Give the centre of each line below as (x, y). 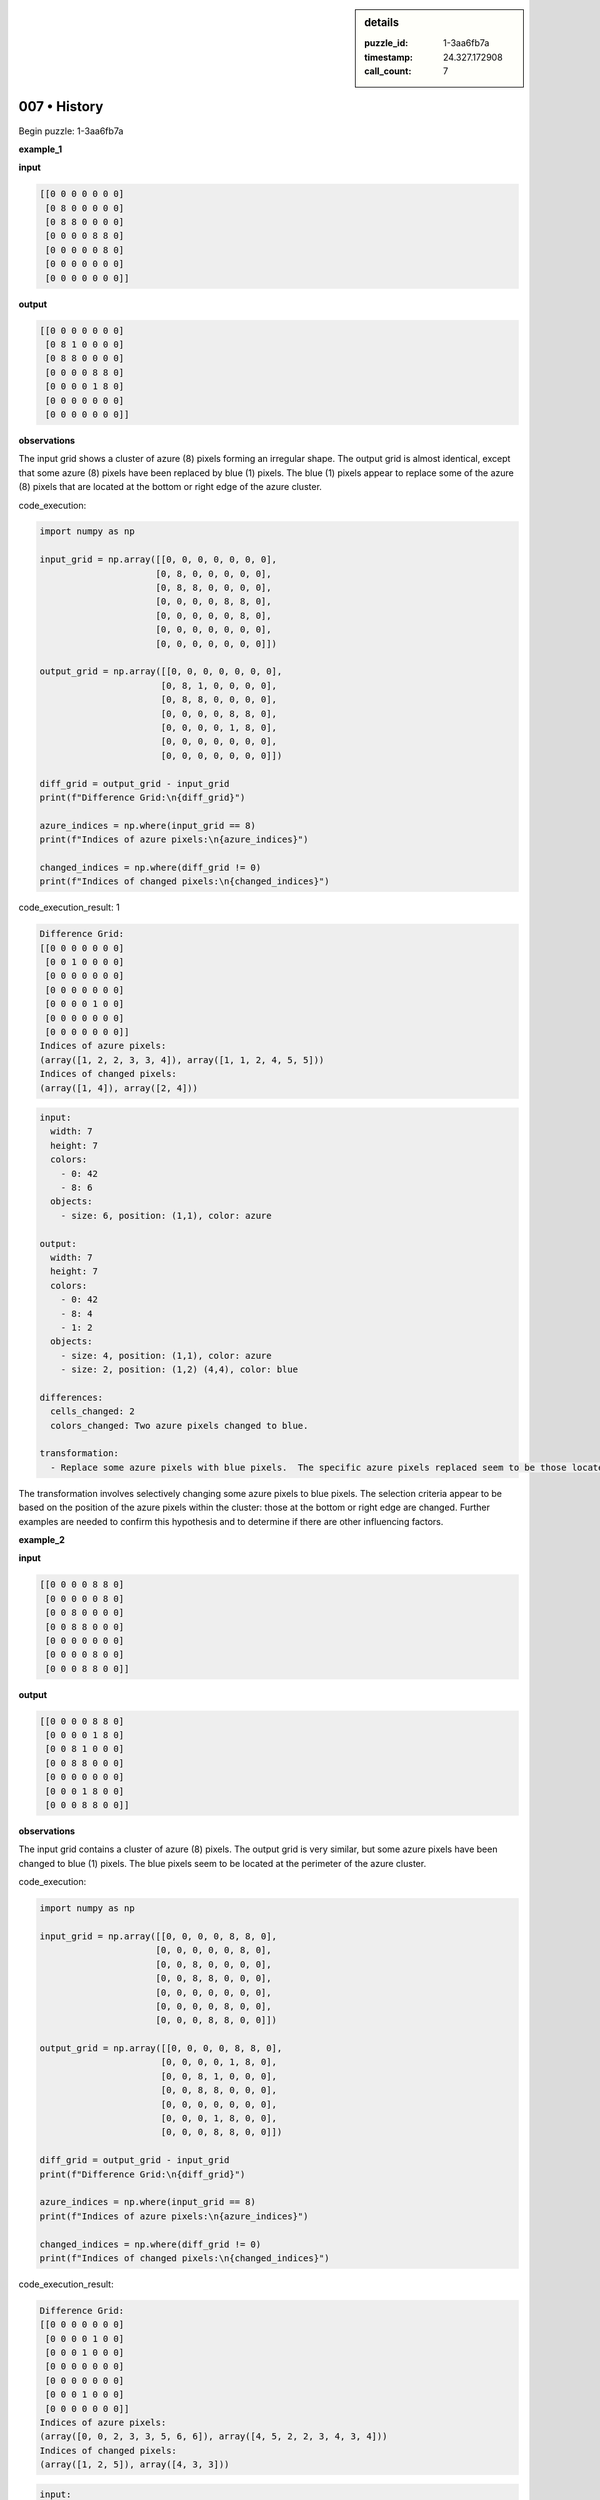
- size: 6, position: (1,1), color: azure (166, 1215)
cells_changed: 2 (92, 1411)
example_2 (41, 1540)
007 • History (61, 106)
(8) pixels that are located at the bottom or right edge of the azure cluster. (170, 487)
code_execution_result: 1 (69, 907)
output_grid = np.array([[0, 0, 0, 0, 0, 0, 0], (161, 671)
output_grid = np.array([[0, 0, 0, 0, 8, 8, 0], (161, 2048)
